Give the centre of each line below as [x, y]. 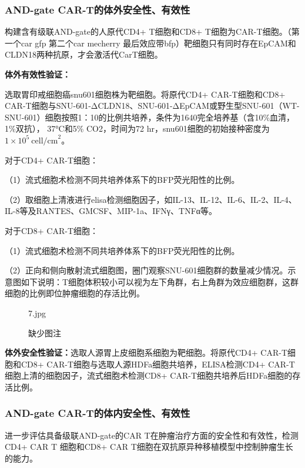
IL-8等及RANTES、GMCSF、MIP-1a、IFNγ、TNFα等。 [111, 211]
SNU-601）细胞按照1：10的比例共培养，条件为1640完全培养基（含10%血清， [150, 117]
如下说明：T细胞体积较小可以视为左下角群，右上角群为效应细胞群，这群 [160, 281]
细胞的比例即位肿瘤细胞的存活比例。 [75, 293]
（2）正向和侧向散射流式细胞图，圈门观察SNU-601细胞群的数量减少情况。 [146, 270]
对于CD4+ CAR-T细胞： [52, 160]
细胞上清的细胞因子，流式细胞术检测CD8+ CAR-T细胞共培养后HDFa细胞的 [149, 375]
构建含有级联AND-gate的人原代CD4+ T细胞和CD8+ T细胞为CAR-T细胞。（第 [152, 31]
